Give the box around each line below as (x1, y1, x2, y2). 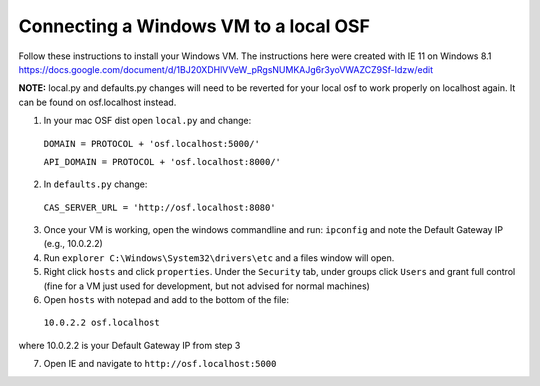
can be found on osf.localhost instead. (18, 96, 177, 108)
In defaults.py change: (43, 178, 148, 190)
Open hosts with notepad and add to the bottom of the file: (43, 294, 290, 306)
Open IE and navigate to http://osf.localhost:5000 (43, 358, 277, 370)
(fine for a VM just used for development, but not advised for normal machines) (43, 280, 370, 292)
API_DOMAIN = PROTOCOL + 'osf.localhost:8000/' (43, 156, 282, 167)
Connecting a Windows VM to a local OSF (18, 15, 370, 37)
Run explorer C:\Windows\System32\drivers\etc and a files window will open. (43, 251, 395, 264)
